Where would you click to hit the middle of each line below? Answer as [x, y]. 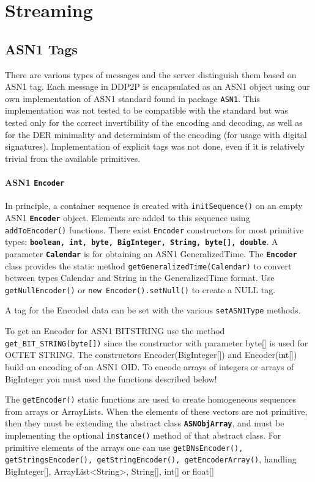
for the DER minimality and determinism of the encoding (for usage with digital [156, 134]
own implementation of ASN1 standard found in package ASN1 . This [132, 98]
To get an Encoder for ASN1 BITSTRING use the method [115, 331]
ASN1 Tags [41, 49]
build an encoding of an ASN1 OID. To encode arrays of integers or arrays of [150, 366]
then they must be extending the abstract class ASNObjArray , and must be [145, 423]
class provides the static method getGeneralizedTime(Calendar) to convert [148, 265]
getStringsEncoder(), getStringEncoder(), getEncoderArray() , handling [151, 459]
